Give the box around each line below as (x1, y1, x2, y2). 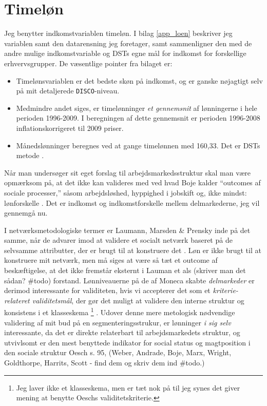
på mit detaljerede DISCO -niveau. (16, 85, 120, 96)
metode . (16, 150, 44, 161)
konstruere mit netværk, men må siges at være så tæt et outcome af (4, 255, 218, 265)
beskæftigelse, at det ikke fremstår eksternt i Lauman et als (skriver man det (4, 265, 246, 276)
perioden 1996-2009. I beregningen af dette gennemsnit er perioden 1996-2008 (16, 112, 260, 123)
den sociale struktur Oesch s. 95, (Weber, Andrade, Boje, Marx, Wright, (4, 347, 232, 358)
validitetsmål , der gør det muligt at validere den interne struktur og (32, 295, 244, 305)
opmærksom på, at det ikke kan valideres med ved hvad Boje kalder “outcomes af (4, 177, 261, 188)
